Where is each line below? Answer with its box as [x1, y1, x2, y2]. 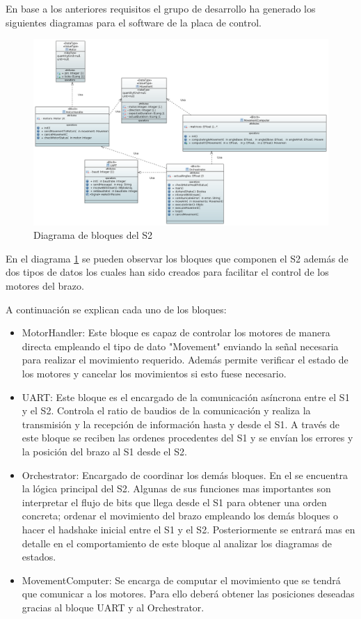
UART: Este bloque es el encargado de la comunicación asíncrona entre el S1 [22, 389, 350, 404]
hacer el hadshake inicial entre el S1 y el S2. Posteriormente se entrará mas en [22, 522, 355, 536]
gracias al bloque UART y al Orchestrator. [22, 600, 204, 614]
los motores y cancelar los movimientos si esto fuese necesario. [22, 366, 287, 381]
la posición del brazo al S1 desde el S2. [22, 444, 187, 458]
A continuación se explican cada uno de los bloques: [6, 301, 227, 316]
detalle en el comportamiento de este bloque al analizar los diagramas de [22, 535, 332, 550]
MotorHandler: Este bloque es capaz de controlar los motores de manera [22, 325, 330, 340]
